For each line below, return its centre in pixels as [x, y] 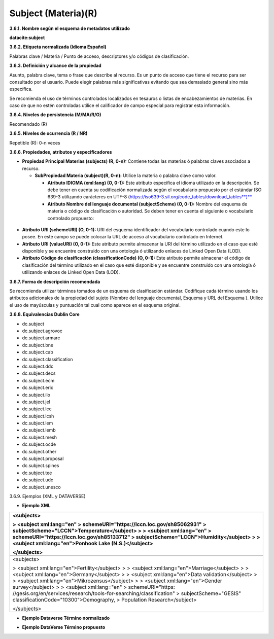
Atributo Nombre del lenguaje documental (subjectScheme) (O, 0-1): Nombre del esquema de [147, 204]
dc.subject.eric [38, 387]
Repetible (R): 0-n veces [35, 143]
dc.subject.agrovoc [42, 331]
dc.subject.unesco [41, 487]
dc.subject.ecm [38, 380]
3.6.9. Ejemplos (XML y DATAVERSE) [47, 496]
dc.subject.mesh [40, 437]
